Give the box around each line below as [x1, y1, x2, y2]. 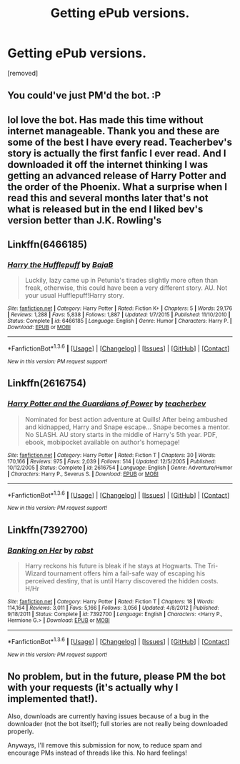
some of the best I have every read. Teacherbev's [7, 136, 233, 148]
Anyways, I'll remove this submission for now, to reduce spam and [7, 740, 202, 749]
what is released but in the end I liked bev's [7, 203, 204, 215]
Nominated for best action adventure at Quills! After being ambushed [24, 415, 228, 423]
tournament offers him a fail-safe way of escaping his [47, 569, 206, 578]
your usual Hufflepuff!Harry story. [24, 291, 125, 300]
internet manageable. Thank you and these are [7, 125, 220, 137]
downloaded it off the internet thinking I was [7, 159, 209, 171]
